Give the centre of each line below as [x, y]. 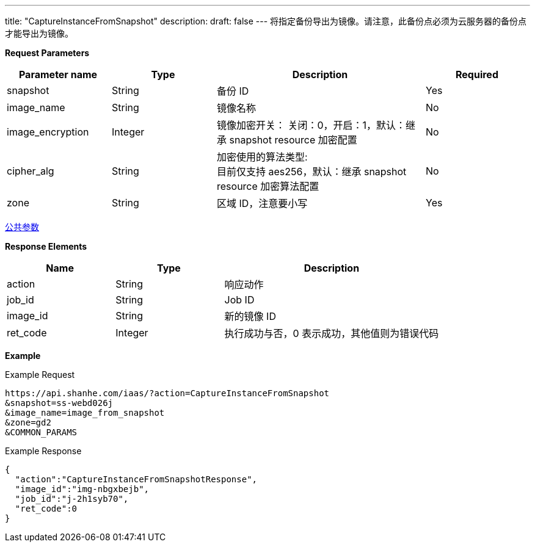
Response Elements [46, 246]
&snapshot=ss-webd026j [59, 403]
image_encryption [48, 132]
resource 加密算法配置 [268, 186]
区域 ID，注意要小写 [262, 203]
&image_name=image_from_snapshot [85, 413]
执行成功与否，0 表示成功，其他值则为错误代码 [332, 333]
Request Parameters [47, 53]
